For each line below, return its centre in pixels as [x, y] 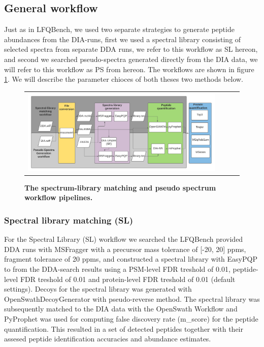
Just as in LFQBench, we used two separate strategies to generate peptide [119, 29]
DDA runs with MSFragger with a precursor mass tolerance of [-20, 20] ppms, [125, 249]
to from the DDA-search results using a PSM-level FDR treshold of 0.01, [117, 269]
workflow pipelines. [59, 197]
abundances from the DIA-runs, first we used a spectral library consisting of [123, 39]
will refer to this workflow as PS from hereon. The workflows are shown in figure [129, 69]
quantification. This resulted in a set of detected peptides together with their [124, 328]
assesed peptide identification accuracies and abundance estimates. [108, 339]
